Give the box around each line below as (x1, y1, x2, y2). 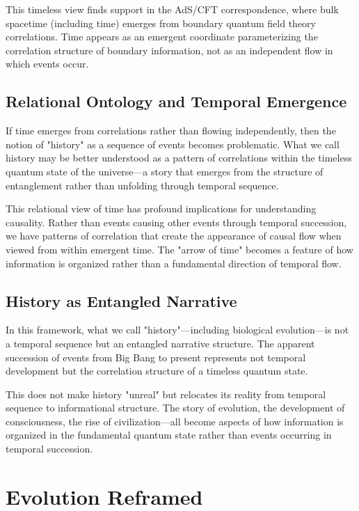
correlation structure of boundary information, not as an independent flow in (6, 42, 333, 57)
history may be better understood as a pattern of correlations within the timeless (6, 150, 352, 165)
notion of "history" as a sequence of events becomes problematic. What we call (6, 136, 340, 151)
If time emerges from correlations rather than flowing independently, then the (6, 123, 336, 138)
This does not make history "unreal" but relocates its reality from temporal (6, 386, 326, 401)
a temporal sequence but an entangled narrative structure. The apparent (6, 336, 315, 350)
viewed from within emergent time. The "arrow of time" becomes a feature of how (6, 242, 353, 256)
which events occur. (6, 56, 89, 71)
